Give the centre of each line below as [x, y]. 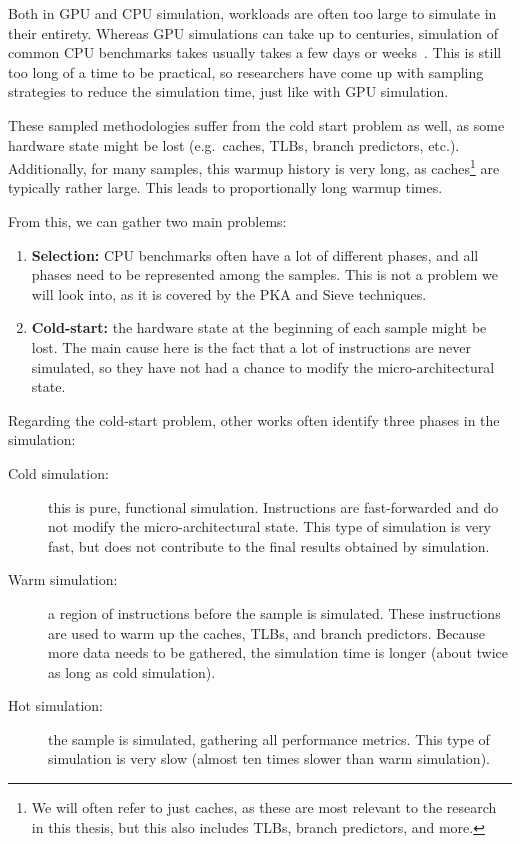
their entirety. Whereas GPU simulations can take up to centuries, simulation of [253, 32]
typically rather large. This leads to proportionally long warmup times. [225, 187]
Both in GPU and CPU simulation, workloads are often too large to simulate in [252, 13]
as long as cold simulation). [132, 671]
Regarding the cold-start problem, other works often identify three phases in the [254, 419]
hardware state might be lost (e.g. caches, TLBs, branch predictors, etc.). [234, 144]
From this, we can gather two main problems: [147, 221]
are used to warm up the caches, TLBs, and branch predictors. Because [267, 632]
